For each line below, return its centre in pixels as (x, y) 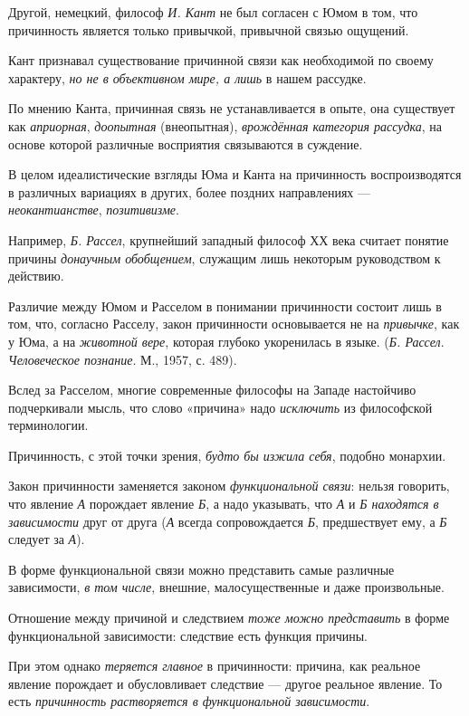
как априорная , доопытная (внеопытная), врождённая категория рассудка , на (225, 125)
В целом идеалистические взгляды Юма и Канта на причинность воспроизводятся (235, 174)
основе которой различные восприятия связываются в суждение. (186, 143)
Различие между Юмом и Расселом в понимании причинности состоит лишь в (225, 305)
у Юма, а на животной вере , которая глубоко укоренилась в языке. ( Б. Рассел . (226, 341)
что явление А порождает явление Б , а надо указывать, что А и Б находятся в (224, 504)
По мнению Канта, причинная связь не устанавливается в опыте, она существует (232, 108)
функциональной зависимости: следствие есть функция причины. (188, 635)
